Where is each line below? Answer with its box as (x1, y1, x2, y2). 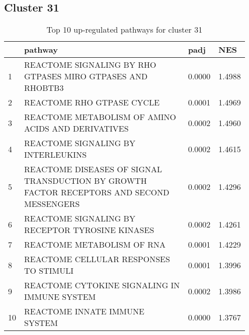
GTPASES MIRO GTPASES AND (24, 70, 148, 82)
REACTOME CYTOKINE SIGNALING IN (24, 279, 180, 291)
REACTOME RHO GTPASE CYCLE (24, 96, 160, 108)
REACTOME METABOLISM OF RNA (24, 239, 165, 251)
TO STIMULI (24, 265, 74, 277)
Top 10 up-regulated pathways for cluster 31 (46, 24, 203, 36)
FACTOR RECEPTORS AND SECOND (24, 186, 170, 198)
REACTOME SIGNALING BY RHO (24, 59, 156, 71)
